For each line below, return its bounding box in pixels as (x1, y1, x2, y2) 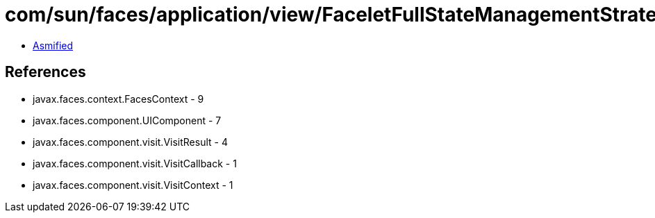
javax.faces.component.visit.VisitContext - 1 (33, 178, 233, 191)
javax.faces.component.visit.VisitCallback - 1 (33, 157, 237, 169)
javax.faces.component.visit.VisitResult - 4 (33, 135, 228, 148)
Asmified (33, 39, 74, 51)
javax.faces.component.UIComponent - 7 (33, 114, 222, 126)
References (5, 63, 86, 81)
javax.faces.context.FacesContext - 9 (33, 92, 204, 105)
